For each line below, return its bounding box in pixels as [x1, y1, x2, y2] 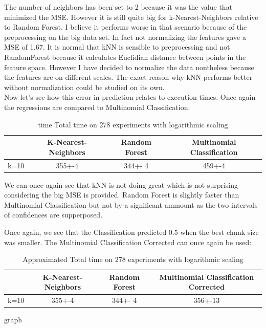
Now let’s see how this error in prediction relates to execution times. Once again [4, 92, 256, 102]
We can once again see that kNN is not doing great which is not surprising [4, 179, 238, 190]
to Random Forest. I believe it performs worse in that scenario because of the [4, 21, 247, 32]
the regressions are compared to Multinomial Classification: [4, 101, 190, 112]
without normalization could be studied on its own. [4, 81, 165, 92]
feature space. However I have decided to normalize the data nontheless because [4, 61, 254, 72]
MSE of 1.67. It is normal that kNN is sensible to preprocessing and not [4, 41, 230, 52]
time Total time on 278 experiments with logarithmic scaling [38, 119, 228, 129]
